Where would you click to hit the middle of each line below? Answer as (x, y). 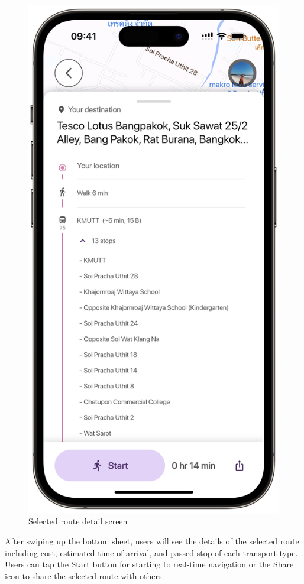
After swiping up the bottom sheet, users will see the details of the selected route (152, 541)
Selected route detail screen (78, 521)
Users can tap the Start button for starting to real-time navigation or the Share (149, 564)
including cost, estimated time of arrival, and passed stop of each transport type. (151, 552)
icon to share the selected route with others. (85, 575)
